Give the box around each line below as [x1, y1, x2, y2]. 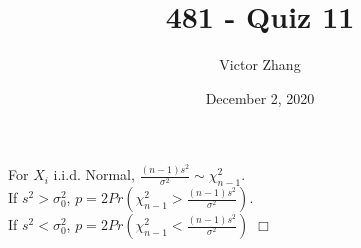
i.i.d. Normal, [53, 164, 135, 185]
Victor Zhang [219, 54, 301, 75]
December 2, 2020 [205, 87, 315, 108]
